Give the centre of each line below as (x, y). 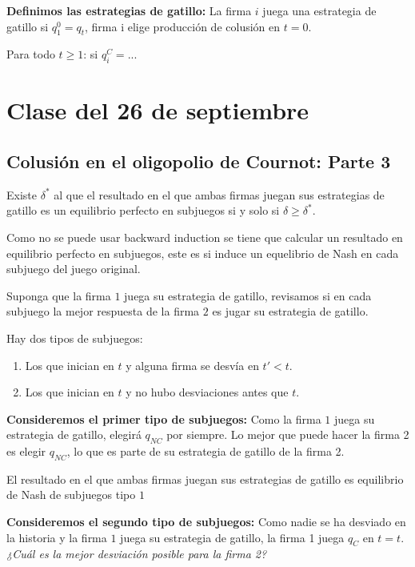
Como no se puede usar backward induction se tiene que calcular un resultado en (205, 237)
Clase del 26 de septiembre (158, 110)
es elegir (26, 451)
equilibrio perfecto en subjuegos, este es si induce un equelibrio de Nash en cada (203, 253)
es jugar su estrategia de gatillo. (290, 311)
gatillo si (28, 26)
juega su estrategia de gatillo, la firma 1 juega (232, 537)
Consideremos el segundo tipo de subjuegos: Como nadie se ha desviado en (206, 522)
